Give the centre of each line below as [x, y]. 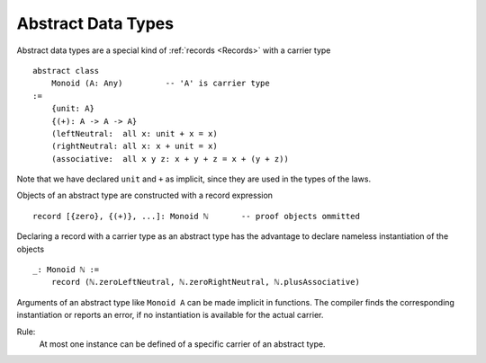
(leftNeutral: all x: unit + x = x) [134, 133]
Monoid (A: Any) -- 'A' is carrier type [160, 84]
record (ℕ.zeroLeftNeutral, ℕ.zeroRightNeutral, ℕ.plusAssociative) [205, 282]
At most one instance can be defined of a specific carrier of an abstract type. [182, 344]
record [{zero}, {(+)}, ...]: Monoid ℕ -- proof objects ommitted [196, 216]
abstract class [66, 71]
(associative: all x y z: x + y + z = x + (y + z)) [170, 159]
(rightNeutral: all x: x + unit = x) [134, 146]
